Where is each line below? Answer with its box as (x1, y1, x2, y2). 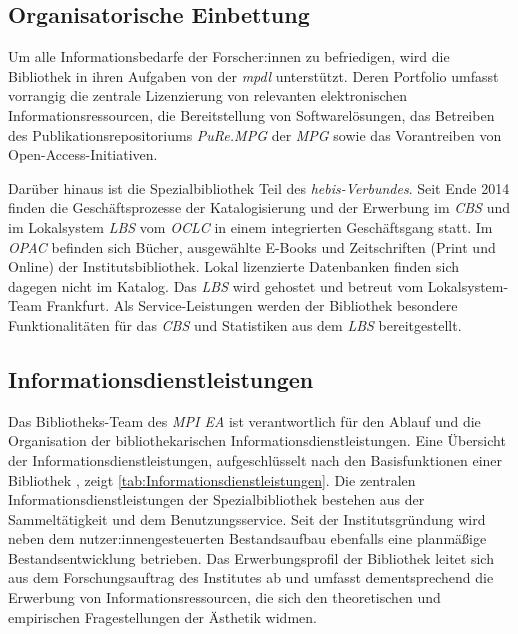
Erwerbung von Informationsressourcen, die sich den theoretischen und (8, 587, 441, 608)
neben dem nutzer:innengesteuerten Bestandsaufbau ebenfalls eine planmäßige (8, 528, 487, 549)
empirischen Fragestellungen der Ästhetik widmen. (8, 606, 317, 627)
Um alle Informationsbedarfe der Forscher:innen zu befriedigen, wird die (8, 46, 450, 67)
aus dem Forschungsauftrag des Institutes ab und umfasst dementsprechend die (8, 567, 494, 588)
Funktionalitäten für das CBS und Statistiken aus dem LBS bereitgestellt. (8, 314, 462, 335)
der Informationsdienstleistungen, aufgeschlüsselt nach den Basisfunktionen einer (8, 449, 503, 470)
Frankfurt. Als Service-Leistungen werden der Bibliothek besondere (46, 295, 458, 316)
